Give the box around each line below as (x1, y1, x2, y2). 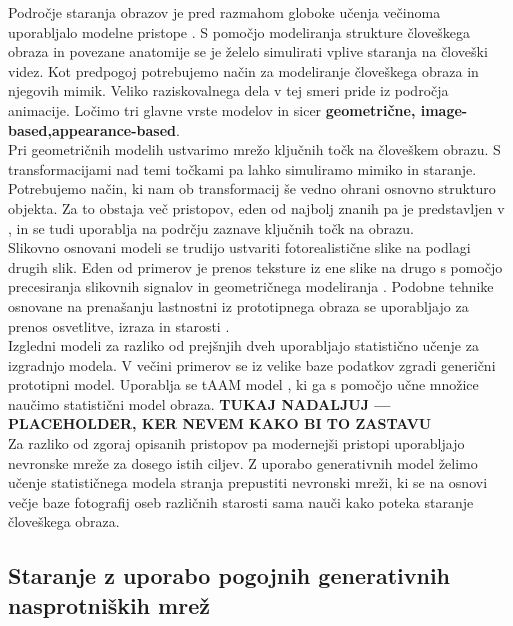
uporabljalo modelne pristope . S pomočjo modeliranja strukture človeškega (8, 21, 471, 42)
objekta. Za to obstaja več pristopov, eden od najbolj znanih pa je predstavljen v (8, 197, 505, 218)
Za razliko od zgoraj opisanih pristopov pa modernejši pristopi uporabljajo (8, 433, 465, 454)
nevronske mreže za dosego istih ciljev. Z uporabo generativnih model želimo (8, 452, 478, 473)
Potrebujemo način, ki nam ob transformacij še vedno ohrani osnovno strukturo (8, 178, 496, 199)
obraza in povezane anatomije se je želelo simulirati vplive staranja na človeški (8, 41, 488, 62)
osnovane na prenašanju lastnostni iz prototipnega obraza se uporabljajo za (8, 295, 469, 316)
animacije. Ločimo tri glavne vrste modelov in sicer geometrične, (8, 99, 416, 120)
